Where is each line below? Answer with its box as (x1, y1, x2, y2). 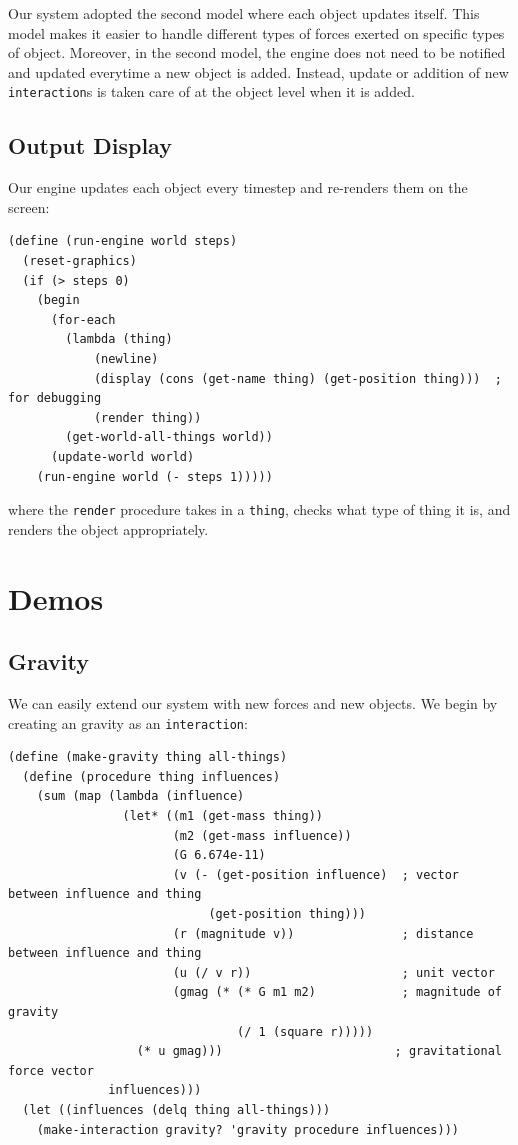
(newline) (93, 351, 159, 366)
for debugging (8, 391, 102, 406)
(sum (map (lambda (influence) (36, 789, 245, 804)
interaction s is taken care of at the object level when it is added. (8, 81, 415, 102)
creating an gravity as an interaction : (8, 712, 248, 733)
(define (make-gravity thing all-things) (8, 750, 288, 765)
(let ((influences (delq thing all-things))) (22, 1102, 331, 1117)
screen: (8, 196, 50, 217)
